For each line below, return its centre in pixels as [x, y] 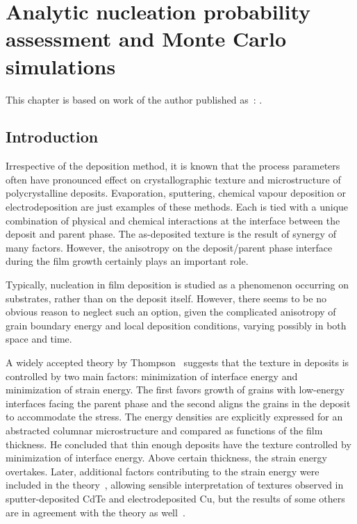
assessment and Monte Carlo [146, 39]
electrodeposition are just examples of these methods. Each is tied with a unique [177, 207]
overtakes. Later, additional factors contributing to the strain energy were [163, 471]
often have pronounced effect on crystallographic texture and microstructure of [173, 179]
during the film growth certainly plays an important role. [127, 261]
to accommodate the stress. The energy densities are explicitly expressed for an [174, 417]
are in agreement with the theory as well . [96, 512]
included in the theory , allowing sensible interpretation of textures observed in [175, 485]
